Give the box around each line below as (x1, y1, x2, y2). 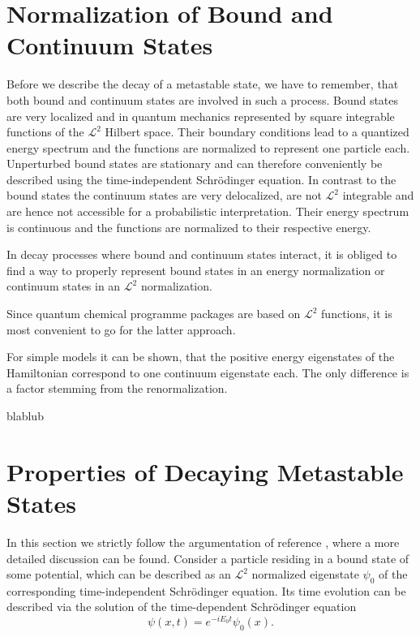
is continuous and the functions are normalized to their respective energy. (6, 218, 371, 235)
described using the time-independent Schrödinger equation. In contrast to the (6, 170, 396, 187)
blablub (6, 407, 44, 424)
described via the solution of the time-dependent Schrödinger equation (6, 598, 357, 615)
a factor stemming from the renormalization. (6, 380, 228, 397)
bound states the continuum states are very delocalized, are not (6, 187, 322, 204)
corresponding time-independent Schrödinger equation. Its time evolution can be (6, 582, 406, 599)
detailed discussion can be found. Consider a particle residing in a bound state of (6, 549, 409, 566)
